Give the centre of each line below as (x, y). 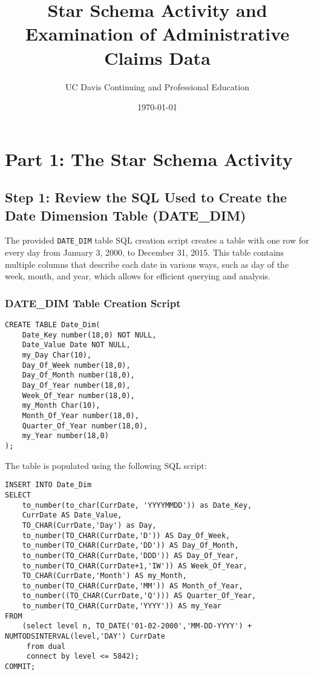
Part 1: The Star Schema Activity (149, 158)
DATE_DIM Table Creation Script (93, 303)
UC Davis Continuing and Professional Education (157, 86)
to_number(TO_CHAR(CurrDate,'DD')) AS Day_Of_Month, (130, 546)
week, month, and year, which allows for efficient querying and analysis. (138, 276)
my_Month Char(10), (61, 406)
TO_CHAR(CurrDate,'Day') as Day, (89, 525)
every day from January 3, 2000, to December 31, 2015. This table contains (145, 252)
